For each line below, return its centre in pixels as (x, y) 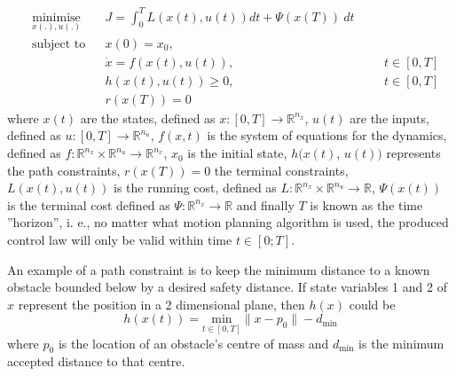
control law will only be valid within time (120, 240)
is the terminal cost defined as (89, 204)
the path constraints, (64, 170)
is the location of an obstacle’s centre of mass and (193, 343)
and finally (265, 204)
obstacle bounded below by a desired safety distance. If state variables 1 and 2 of (227, 287)
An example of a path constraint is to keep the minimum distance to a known (219, 269)
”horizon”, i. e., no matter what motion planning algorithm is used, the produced (228, 222)
